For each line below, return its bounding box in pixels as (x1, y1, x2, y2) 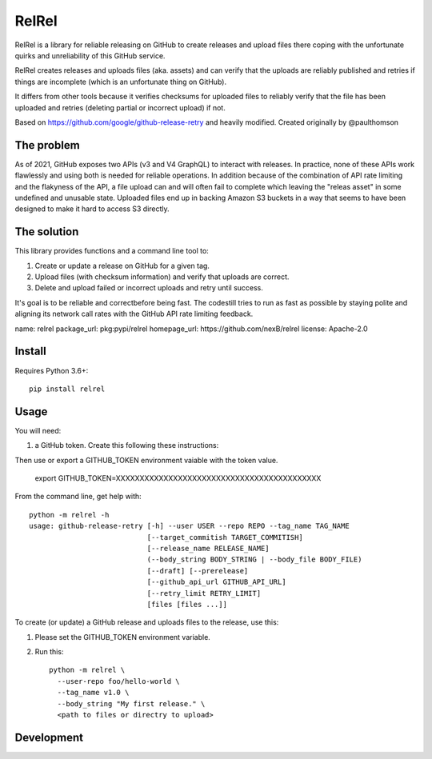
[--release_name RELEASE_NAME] (146, 544, 270, 553)
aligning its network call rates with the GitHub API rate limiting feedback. (14, 309, 254, 319)
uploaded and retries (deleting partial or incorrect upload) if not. (14, 102, 226, 112)
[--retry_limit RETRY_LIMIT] (146, 589, 262, 597)
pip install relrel (29, 384, 106, 393)
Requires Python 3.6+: (14, 366, 89, 375)
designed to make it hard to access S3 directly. (14, 204, 170, 214)
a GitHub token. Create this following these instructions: (34, 441, 219, 450)
